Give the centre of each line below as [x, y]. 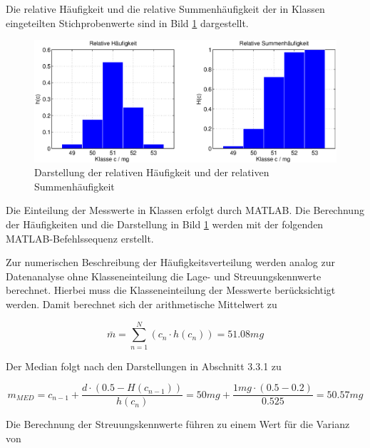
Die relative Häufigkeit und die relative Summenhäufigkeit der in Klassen [165, 9]
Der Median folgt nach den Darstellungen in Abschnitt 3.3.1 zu [144, 366]
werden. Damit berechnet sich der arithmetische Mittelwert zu [142, 304]
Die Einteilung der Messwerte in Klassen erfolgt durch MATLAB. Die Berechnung [185, 210]
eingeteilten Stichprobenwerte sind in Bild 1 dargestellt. [127, 22]
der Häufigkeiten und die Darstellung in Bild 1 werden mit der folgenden [165, 224]
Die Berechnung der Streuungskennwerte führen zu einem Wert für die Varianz [178, 424]
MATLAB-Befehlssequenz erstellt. [80, 238]
